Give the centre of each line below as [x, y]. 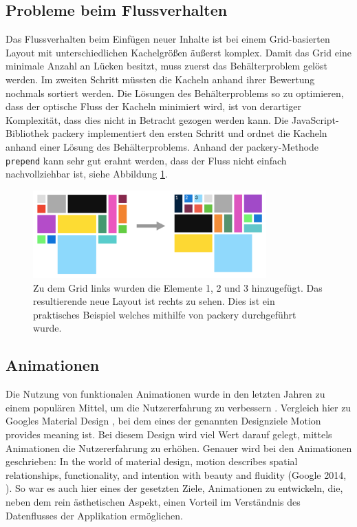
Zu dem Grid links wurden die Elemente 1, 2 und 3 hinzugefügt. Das [178, 287]
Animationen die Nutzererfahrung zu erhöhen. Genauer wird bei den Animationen [179, 448]
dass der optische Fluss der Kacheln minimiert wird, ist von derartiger [153, 106]
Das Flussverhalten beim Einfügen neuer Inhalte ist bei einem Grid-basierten [168, 39]
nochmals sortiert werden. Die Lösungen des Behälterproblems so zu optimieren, [175, 93]
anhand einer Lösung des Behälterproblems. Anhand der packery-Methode [162, 146]
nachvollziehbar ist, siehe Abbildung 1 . [87, 174]
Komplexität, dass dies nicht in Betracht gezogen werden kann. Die [147, 119]
